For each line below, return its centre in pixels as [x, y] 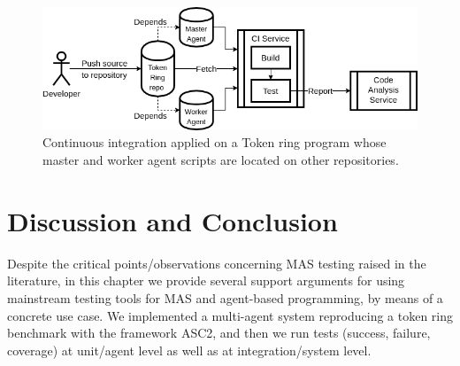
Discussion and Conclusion [172, 220]
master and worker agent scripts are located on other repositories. [221, 160]
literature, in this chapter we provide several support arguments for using [206, 280]
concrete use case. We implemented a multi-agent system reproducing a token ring [230, 315]
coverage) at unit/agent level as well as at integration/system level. [189, 350]
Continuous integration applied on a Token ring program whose [215, 142]
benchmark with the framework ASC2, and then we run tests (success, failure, [219, 333]
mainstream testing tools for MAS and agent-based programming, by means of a [225, 297]
